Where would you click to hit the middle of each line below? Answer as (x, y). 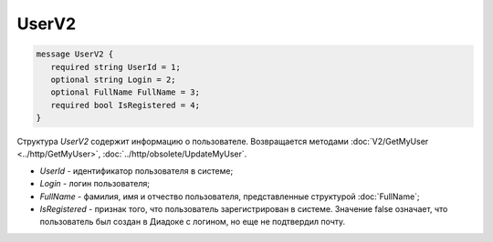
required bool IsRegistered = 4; (126, 105)
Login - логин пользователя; (95, 184)
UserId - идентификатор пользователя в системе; (136, 171)
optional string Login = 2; (114, 79)
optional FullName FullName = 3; (126, 92)
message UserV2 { (75, 54)
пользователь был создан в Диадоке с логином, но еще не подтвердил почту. (193, 222)
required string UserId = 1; (116, 67)
